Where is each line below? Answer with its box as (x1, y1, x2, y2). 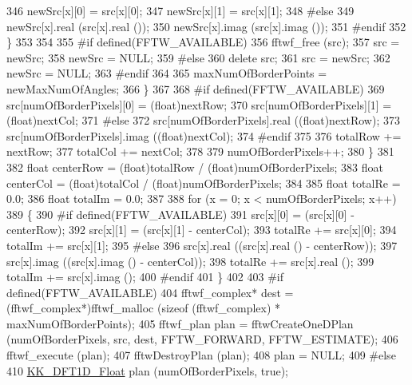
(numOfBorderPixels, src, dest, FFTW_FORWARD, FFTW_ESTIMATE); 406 (6, 331, 398, 347)
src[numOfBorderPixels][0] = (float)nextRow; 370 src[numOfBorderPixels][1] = (6, 96, 392, 113)
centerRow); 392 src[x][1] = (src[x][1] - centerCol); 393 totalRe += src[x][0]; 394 (6, 221, 397, 238)
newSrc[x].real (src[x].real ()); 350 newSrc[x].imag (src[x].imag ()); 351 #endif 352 (6, 18, 406, 34)
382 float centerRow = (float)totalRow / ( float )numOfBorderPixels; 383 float (6, 158, 383, 175)
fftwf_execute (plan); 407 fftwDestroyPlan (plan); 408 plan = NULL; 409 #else (6, 347, 396, 363)
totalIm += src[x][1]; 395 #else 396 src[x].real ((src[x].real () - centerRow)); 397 (6, 236, 398, 253)
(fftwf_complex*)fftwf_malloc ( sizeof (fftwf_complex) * (6, 300, 281, 316)
